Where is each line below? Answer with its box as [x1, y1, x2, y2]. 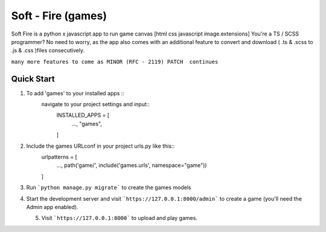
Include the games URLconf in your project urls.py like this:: [26, 142, 175, 149]
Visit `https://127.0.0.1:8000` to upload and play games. [41, 215, 197, 222]
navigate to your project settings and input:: [41, 101, 150, 108]
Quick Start [11, 74, 55, 84]
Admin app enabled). [26, 203, 78, 210]
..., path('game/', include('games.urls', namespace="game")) [56, 161, 208, 169]
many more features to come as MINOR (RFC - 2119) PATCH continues [11, 58, 219, 65]
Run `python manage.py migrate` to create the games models [26, 184, 191, 191]
